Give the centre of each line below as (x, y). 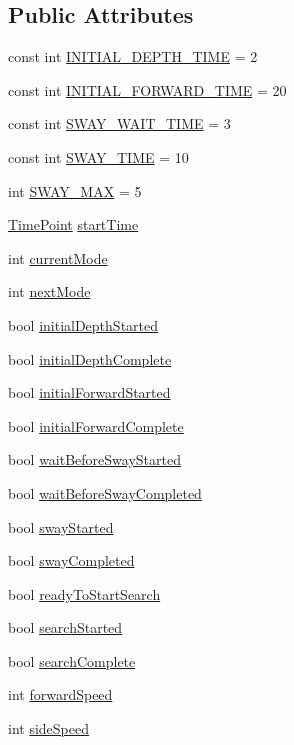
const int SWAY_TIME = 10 (98, 156)
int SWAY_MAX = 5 (75, 190)
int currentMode (58, 257)
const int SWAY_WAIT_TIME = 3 (119, 123)
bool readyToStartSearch (84, 593)
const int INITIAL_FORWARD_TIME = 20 (147, 89)
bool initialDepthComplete (90, 358)
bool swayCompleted (71, 560)
